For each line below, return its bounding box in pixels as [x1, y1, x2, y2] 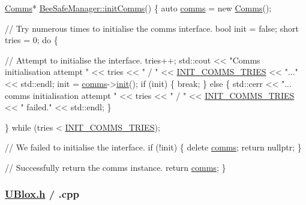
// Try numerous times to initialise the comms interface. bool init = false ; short [5, 22, 299, 34]
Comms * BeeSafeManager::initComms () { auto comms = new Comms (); [5, 2, 272, 14]
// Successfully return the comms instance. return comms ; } [5, 161, 226, 173]
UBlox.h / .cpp [5, 186, 80, 201]
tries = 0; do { [5, 34, 58, 46]
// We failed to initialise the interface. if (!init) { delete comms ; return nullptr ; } [5, 141, 302, 153]
